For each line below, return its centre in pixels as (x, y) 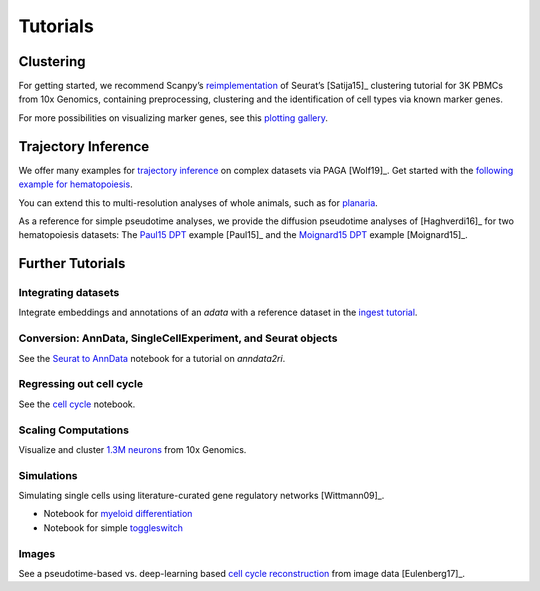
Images (37, 553)
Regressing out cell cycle (81, 384)
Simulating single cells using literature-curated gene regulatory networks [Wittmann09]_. (201, 496)
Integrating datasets (69, 293)
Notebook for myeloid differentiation (118, 514)
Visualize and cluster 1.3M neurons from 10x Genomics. (132, 449)
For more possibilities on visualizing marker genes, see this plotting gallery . (173, 117)
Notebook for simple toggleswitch (113, 527)
